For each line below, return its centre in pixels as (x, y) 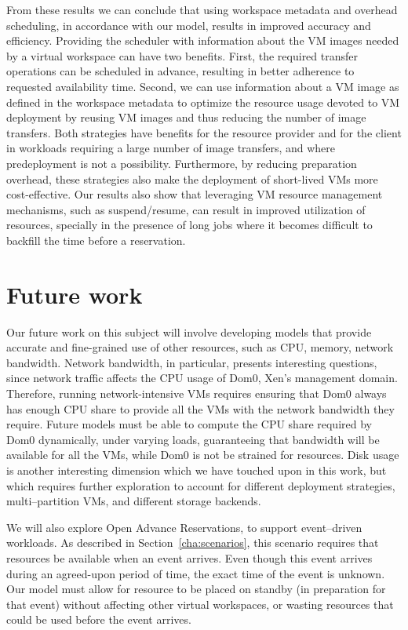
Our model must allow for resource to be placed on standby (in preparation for (196, 589)
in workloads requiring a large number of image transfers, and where (171, 148)
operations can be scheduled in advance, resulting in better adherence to (180, 71)
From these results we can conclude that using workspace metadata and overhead (202, 9)
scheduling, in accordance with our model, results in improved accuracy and (189, 25)
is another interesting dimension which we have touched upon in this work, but (197, 470)
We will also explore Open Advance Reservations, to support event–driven (184, 527)
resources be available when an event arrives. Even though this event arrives (189, 557)
